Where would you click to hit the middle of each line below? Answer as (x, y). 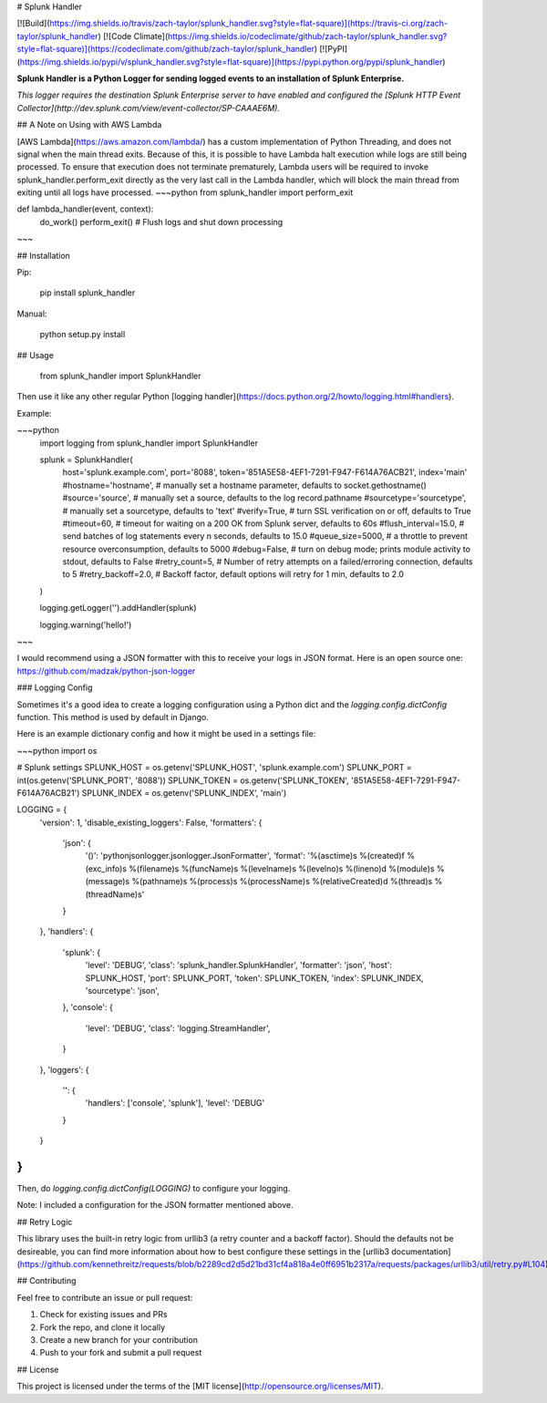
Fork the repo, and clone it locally (103, 1327)
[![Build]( (33, 24)
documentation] (421, 1251)
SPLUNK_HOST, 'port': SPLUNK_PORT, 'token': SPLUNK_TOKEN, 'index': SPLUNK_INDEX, (254, 978)
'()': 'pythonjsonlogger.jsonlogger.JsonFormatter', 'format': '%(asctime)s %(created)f (245, 856)
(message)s (108, 882)
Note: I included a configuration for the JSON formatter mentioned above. (155, 1205)
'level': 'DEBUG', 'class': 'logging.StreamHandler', (178, 1028)
